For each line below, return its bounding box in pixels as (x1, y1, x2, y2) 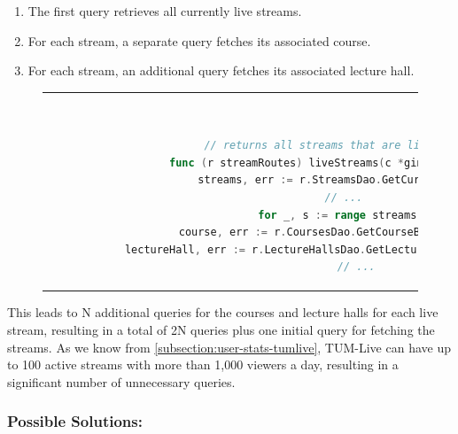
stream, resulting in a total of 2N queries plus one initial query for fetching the (7, 320, 435, 338)
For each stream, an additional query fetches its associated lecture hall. (27, 61, 415, 80)
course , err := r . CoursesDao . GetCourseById (178, 226, 439, 239)
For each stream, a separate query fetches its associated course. (27, 31, 371, 50)
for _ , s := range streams (258, 208, 417, 221)
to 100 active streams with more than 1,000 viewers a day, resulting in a (7, 355, 399, 374)
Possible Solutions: (7, 410, 143, 432)
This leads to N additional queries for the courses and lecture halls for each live (7, 303, 439, 322)
